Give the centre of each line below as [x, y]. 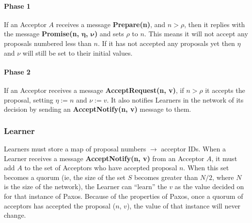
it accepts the [225, 90]
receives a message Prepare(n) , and [111, 24]
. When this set [206, 168]
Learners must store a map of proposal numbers [75, 148]
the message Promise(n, [41, 34]
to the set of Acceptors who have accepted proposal [101, 168]
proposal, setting [29, 99]
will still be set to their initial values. [78, 52]
